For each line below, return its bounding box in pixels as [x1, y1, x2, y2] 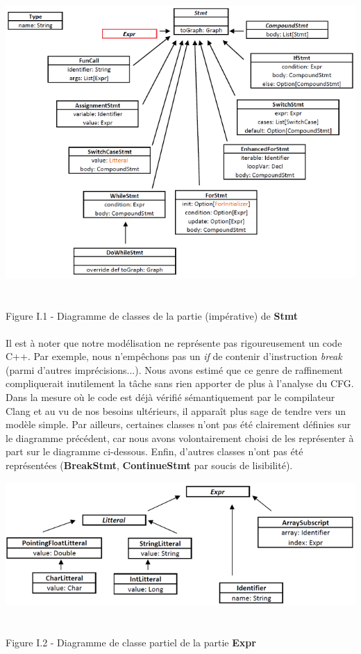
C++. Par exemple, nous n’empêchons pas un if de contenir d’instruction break [6, 349, 342, 363]
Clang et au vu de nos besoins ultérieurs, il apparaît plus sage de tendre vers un [6, 403, 346, 418]
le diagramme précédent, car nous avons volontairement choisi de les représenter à [6, 430, 354, 445]
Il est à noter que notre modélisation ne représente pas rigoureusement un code [6, 335, 342, 350]
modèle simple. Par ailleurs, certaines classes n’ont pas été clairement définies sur [6, 417, 351, 432]
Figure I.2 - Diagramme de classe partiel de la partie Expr [6, 635, 256, 649]
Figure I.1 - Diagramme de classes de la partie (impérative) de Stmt [6, 308, 298, 322]
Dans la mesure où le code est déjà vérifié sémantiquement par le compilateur [6, 390, 335, 404]
